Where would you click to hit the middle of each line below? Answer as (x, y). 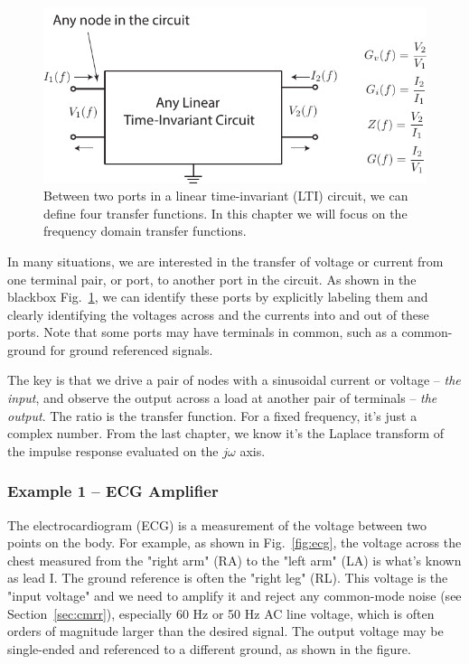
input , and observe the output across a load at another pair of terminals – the (222, 398)
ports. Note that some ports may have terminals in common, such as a (202, 332)
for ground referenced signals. (131, 349)
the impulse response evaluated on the (113, 450)
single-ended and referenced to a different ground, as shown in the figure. (209, 648)
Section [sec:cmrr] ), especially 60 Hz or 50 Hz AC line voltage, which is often (221, 613)
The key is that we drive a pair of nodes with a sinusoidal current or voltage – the (234, 380)
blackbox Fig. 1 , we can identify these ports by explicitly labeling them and (218, 297)
